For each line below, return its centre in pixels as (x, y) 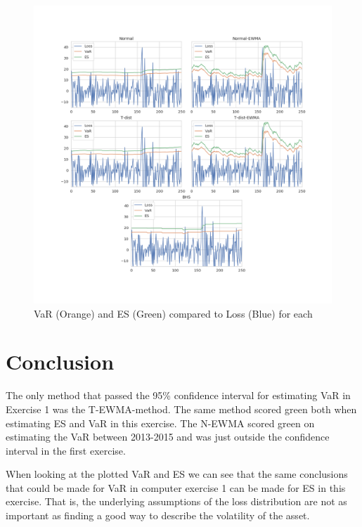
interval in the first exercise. (66, 450)
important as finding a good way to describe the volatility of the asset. (158, 515)
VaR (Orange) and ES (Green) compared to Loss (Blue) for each (173, 313)
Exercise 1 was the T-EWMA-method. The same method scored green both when (181, 409)
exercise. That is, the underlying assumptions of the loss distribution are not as (176, 501)
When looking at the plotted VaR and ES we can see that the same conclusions (177, 474)
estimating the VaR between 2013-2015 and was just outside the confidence (168, 437)
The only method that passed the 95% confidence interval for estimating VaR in (178, 395)
